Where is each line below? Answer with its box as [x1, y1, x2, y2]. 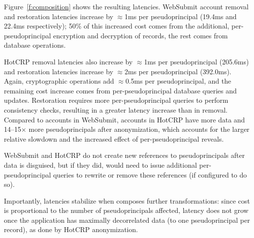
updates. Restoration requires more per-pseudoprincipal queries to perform [4, 95, 229, 105]
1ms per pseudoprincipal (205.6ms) [144, 56, 249, 66]
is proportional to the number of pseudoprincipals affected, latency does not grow [4, 205, 249, 215]
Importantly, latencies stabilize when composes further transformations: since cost [4, 195, 250, 206]
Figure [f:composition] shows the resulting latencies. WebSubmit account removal [4, 1, 249, 11]
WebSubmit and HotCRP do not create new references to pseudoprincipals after [4, 150, 245, 160]
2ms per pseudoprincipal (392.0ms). [125, 66, 231, 76]
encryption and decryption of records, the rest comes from [53, 30, 228, 40]
